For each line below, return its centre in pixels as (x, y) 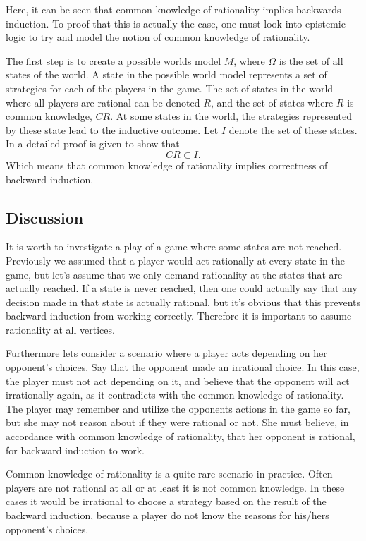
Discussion (45, 217)
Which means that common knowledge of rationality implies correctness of (167, 165)
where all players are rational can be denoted (103, 102)
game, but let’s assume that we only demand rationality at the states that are (174, 274)
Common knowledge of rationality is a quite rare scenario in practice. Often (169, 474)
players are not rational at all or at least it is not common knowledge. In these (175, 487)
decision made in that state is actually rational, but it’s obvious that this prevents (183, 302)
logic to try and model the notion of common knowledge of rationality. (158, 37)
